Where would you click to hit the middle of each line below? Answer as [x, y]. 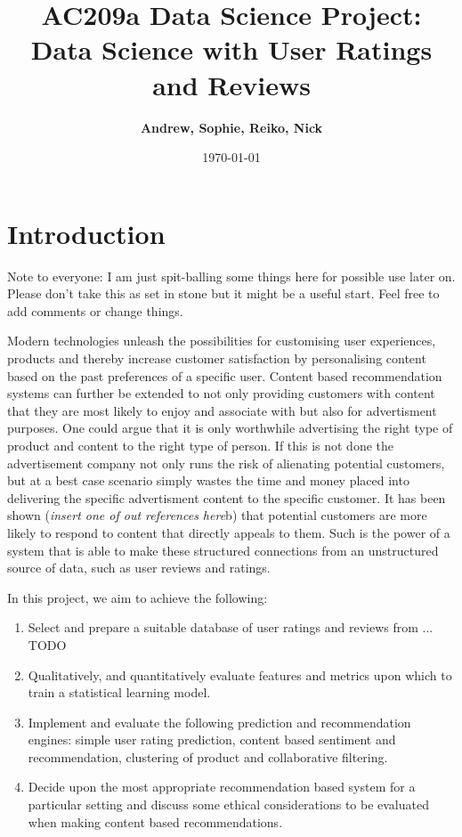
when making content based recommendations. [155, 821]
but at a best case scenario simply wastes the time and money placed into [208, 480]
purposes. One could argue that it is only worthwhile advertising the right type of [230, 428]
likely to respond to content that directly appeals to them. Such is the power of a [229, 532]
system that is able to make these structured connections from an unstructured [223, 550]
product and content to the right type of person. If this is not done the [200, 445]
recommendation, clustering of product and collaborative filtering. [208, 756]
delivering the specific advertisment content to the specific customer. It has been [227, 497]
